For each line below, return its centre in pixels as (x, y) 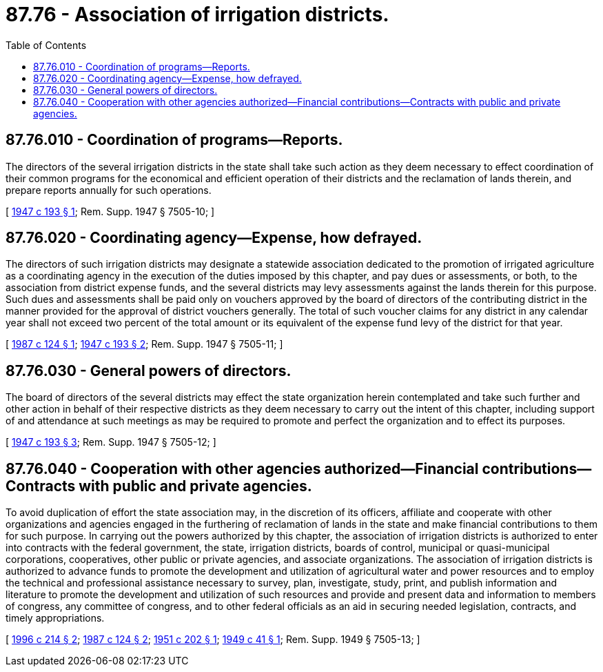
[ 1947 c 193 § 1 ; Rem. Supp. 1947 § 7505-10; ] (110, 211)
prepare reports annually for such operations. (109, 190)
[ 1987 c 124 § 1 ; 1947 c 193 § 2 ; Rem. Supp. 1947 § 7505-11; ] (144, 344)
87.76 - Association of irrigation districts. (197, 14)
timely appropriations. (55, 618)
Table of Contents (46, 45)
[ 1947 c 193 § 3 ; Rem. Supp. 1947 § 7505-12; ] (111, 442)
